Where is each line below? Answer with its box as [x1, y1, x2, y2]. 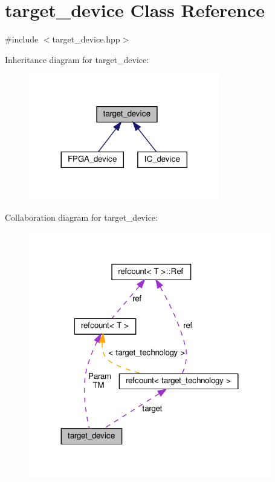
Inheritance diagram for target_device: [5, 53, 149, 65]
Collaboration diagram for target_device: [5, 210, 158, 223]
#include [5, 33, 39, 45]
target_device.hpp [52, 33, 120, 45]
